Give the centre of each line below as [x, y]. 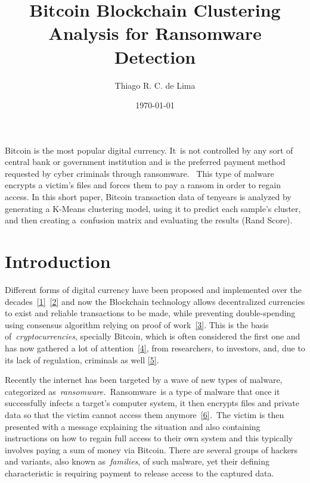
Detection [155, 56]
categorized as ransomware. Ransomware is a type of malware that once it [142, 391]
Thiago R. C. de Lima [155, 85]
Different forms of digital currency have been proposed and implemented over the [153, 289]
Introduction [58, 261]
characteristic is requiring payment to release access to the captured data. [139, 473]
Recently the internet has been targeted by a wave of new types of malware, [144, 380]
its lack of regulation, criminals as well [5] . [82, 359]
